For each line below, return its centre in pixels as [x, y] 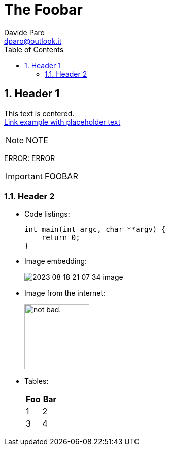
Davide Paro [24, 32]
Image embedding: [56, 261]
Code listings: [47, 214]
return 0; [61, 238]
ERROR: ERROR [30, 158]
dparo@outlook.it [33, 41]
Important [24, 176]
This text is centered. [39, 113]
